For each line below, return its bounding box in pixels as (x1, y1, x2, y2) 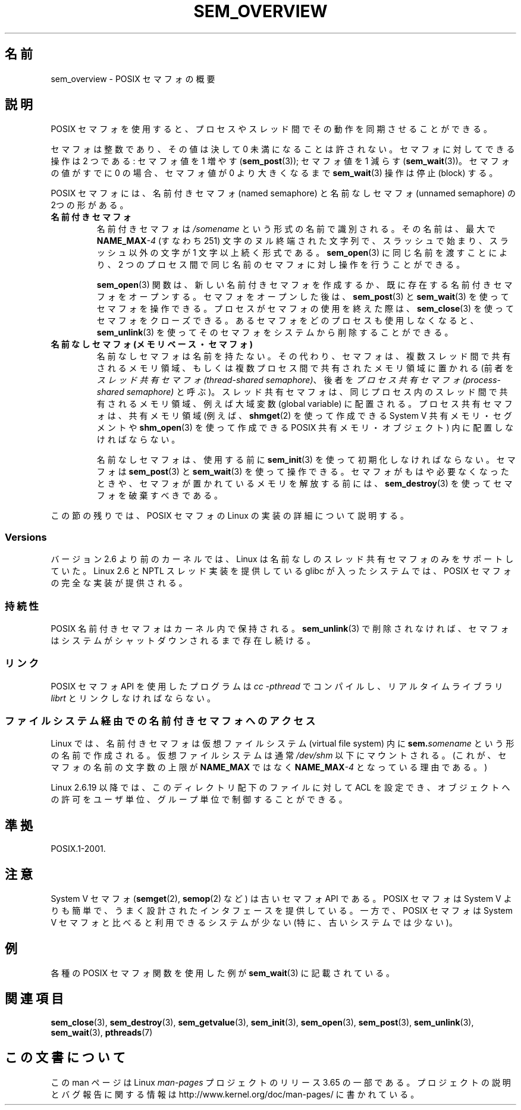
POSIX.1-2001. (51, 844, 106, 854)
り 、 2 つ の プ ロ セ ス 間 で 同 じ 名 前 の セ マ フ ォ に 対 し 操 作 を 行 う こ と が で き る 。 (96, 259, 465, 270)
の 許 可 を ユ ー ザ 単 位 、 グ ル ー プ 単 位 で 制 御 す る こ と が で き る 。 (51, 794, 347, 805)
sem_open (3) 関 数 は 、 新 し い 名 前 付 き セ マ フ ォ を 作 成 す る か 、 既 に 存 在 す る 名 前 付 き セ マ (96, 280, 513, 290)
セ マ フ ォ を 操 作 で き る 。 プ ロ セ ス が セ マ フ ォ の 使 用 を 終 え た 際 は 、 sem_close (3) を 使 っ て (96, 303, 514, 314)
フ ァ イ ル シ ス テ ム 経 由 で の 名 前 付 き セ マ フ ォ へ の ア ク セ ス (5, 715, 316, 728)
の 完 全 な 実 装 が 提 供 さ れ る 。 (51, 578, 187, 588)
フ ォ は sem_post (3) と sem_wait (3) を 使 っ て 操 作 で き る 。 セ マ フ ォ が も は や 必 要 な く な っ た (96, 466, 509, 477)
